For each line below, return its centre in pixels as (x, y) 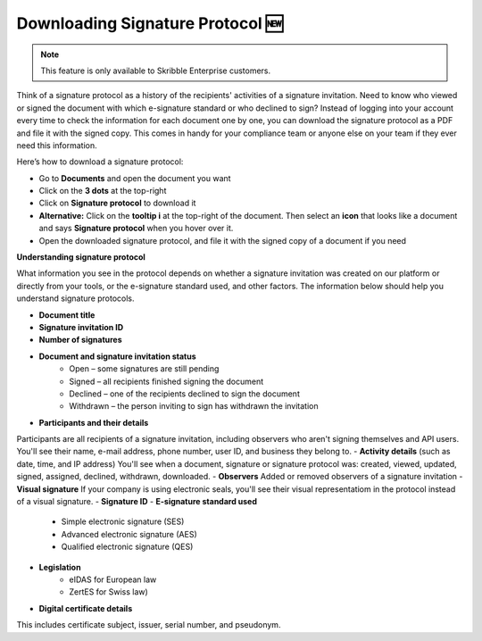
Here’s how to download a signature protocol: (100, 162)
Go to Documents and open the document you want (135, 178)
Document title (67, 315)
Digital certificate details (86, 608)
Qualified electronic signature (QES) (127, 547)
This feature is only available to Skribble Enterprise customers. (156, 71)
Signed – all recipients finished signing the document (166, 381)
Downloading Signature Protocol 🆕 (150, 23)
